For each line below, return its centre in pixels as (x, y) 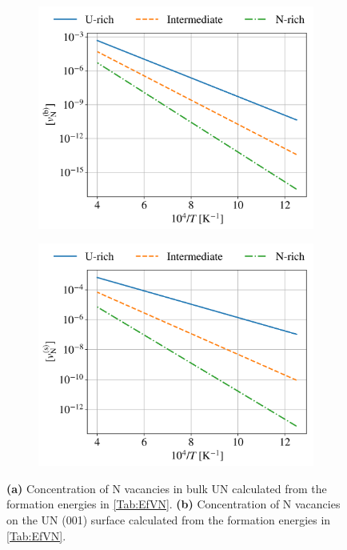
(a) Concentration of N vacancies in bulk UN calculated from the (167, 488)
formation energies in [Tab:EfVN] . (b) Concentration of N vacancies (173, 504)
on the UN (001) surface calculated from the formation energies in (169, 520)
